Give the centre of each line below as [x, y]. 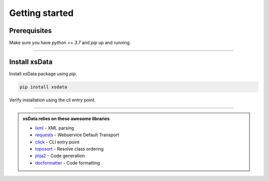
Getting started [41, 13]
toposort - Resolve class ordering [69, 149]
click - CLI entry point [57, 142]
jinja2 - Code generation [60, 156]
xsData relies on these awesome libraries [66, 119]
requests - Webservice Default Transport [77, 135]
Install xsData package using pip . [43, 74]
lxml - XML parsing [55, 128]
